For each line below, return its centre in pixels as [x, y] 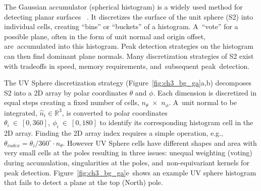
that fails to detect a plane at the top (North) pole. [84, 182]
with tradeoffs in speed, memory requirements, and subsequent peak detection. [127, 66]
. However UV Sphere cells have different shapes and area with [160, 142]
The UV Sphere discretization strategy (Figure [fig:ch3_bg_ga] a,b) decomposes [128, 83]
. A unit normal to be [203, 102]
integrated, [21, 112]
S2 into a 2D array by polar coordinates [66, 92]
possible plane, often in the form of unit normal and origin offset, [105, 36]
